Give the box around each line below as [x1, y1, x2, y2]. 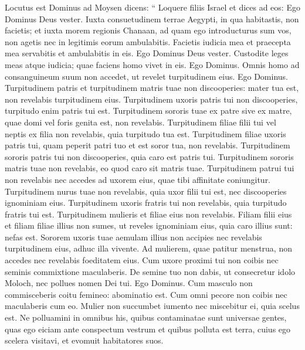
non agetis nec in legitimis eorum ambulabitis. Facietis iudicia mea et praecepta [5, 35, 291, 47]
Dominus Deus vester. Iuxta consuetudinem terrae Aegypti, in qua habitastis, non [5, 12, 299, 25]
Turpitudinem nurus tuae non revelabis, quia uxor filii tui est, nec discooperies [5, 185, 287, 197]
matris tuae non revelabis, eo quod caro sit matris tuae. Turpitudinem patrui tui [5, 162, 294, 174]
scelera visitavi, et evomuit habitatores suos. [5, 334, 164, 346]
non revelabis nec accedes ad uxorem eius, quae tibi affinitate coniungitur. [5, 173, 271, 185]
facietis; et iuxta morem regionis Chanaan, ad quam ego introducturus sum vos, [5, 24, 292, 36]
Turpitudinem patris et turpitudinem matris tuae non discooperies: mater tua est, [5, 81, 299, 94]
